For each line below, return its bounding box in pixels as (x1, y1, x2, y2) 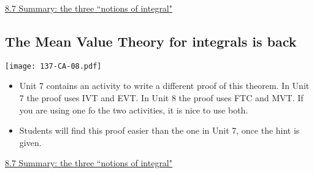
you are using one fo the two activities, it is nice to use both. (19, 103, 248, 116)
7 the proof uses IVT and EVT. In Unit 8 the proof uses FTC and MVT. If (19, 91, 304, 104)
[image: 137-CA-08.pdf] (5, 61, 102, 71)
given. (19, 136, 42, 148)
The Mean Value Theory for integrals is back (5, 31, 297, 50)
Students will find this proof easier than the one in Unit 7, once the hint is (19, 124, 300, 137)
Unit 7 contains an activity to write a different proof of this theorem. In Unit (19, 79, 310, 92)
